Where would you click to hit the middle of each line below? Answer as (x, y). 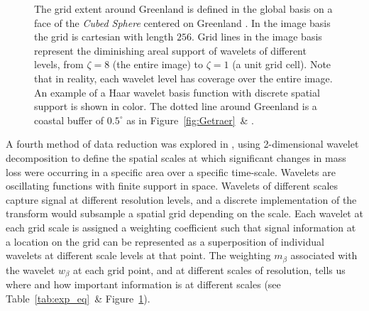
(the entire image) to (158, 64)
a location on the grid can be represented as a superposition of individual (165, 241)
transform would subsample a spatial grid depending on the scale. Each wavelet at (184, 213)
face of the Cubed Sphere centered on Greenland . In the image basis (182, 22)
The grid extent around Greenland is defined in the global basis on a (183, 9)
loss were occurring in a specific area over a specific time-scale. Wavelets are (171, 171)
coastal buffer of (69, 120)
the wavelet (31, 269)
